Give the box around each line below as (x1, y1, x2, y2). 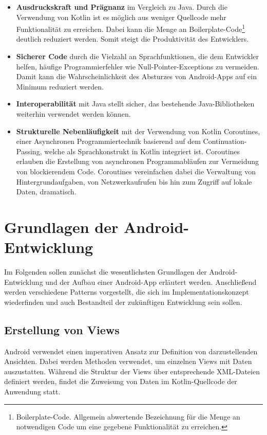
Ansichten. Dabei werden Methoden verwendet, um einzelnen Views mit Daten (4, 356, 252, 367)
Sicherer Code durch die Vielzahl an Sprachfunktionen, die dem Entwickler (16, 51, 259, 62)
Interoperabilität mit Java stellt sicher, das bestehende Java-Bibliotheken (16, 98, 255, 109)
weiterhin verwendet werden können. (16, 108, 131, 119)
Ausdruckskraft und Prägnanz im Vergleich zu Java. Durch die (16, 2, 227, 12)
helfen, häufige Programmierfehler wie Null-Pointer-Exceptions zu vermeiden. (16, 61, 259, 71)
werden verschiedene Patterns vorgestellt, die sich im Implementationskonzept (4, 286, 249, 297)
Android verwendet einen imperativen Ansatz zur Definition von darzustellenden (4, 346, 258, 356)
